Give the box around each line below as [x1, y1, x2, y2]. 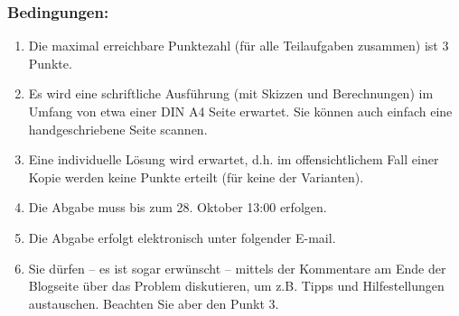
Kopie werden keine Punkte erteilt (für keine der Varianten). [28, 167, 364, 186]
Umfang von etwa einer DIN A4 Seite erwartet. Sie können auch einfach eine [28, 102, 453, 120]
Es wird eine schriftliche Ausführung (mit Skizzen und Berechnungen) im [28, 84, 434, 103]
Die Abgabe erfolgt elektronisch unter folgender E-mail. [28, 228, 336, 246]
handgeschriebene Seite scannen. [28, 119, 208, 138]
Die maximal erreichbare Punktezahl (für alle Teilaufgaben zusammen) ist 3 [28, 36, 449, 55]
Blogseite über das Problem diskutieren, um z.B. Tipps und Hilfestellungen [28, 276, 445, 295]
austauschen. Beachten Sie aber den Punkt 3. [28, 293, 279, 312]
